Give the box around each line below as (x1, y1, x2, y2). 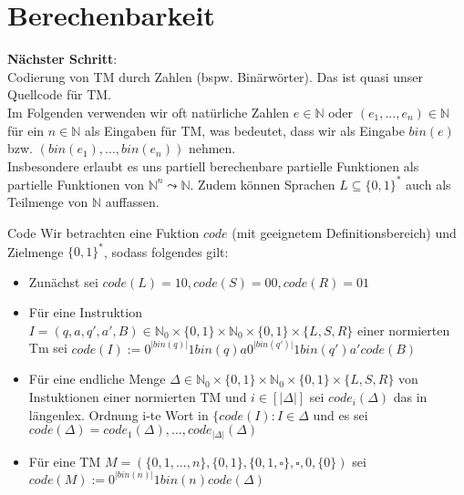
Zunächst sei (28, 272, 98, 291)
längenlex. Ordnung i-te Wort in (28, 405, 209, 424)
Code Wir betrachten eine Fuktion (7, 222, 200, 242)
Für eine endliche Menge (28, 369, 166, 388)
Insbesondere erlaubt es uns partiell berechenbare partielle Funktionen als (7, 156, 419, 175)
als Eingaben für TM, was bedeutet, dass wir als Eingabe (85, 120, 405, 139)
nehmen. (188, 139, 236, 158)
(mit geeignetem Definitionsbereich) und (232, 222, 457, 242)
